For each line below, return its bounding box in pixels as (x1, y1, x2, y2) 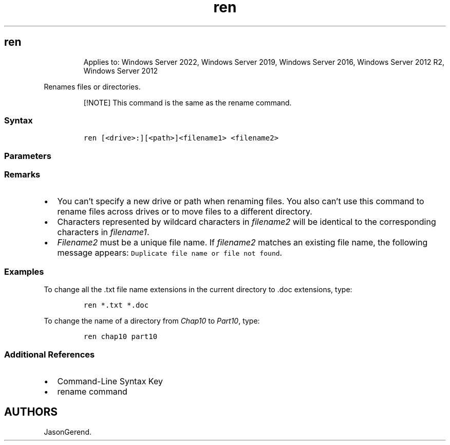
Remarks (4, 169, 41, 180)
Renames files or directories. (44, 82, 141, 91)
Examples (4, 266, 44, 277)
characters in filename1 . (57, 227, 149, 238)
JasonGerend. (44, 427, 91, 436)
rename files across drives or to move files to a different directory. (57, 206, 312, 217)
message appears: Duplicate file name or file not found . (57, 247, 283, 258)
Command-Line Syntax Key (57, 376, 163, 386)
